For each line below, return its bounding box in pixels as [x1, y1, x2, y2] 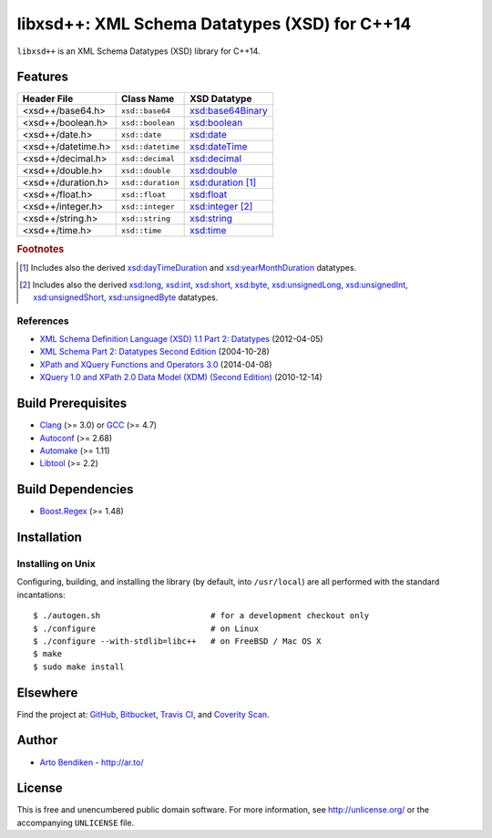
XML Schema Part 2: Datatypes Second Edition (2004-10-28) [39, 347, 270, 357]
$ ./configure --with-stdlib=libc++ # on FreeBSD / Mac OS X [33, 636, 322, 647]
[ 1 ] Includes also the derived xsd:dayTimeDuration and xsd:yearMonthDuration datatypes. [19, 263, 357, 274]
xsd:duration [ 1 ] [190, 176, 257, 189]
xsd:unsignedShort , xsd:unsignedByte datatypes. [33, 292, 219, 303]
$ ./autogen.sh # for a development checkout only [33, 611, 370, 621]
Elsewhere [16, 685, 78, 700]
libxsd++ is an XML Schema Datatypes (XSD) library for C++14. [16, 46, 261, 57]
